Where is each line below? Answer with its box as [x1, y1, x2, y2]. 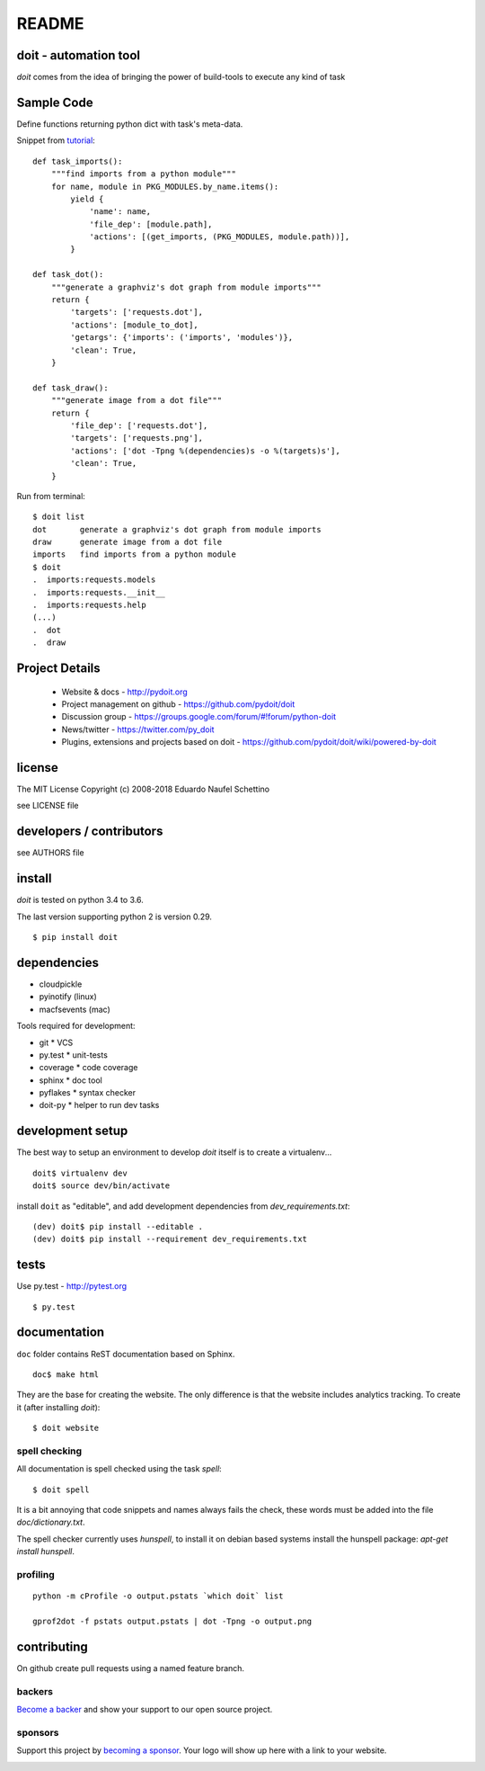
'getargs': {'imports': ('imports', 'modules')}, [70, 333, 294, 343]
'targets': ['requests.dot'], [70, 307, 204, 318]
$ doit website [32, 1423, 100, 1434]
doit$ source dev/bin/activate [32, 1181, 171, 1191]
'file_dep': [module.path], [89, 219, 213, 229]
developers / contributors [16, 824, 163, 839]
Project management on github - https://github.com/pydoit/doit [61, 699, 295, 710]
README [16, 13, 84, 33]
